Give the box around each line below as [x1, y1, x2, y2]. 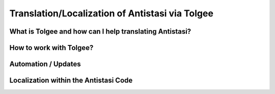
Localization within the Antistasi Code [9, 76, 133, 85]
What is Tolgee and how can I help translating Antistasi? [9, 27, 191, 36]
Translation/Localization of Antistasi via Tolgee [9, 8, 214, 19]
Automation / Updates [9, 60, 81, 68]
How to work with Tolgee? [9, 43, 94, 52]
